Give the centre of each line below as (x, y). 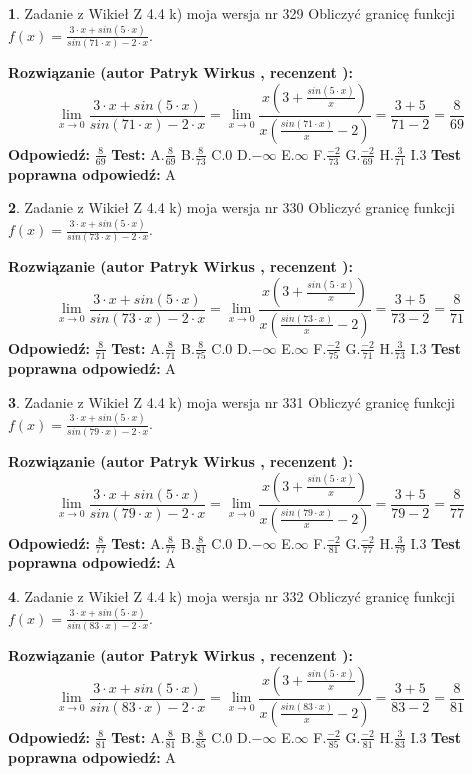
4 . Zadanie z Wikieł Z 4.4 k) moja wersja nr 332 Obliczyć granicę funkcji (231, 596)
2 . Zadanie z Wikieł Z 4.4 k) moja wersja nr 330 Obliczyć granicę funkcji (231, 207)
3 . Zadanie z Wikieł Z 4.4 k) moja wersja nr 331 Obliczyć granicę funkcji (231, 401)
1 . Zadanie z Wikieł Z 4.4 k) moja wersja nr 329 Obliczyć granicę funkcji (231, 13)
